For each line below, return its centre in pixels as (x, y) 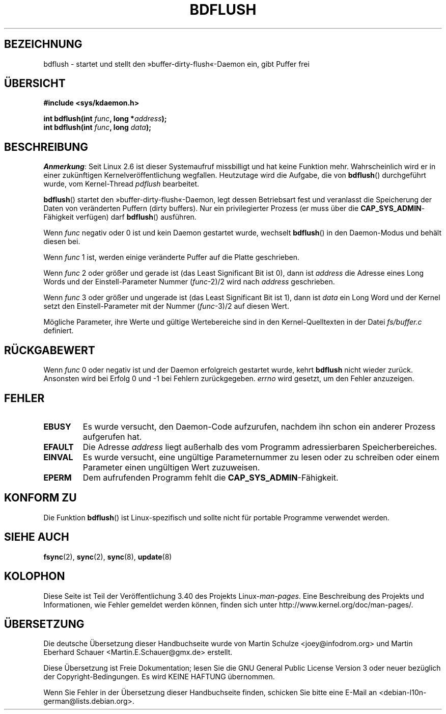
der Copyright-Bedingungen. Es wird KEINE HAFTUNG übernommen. (159, 677)
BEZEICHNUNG (43, 44)
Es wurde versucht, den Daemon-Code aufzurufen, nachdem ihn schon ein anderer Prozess (259, 426)
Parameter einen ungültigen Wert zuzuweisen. (171, 467)
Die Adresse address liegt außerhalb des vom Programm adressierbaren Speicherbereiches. (260, 447)
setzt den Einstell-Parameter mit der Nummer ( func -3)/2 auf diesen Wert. (166, 306)
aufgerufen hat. (112, 437)
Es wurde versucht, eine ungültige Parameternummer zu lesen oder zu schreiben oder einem (261, 457)
